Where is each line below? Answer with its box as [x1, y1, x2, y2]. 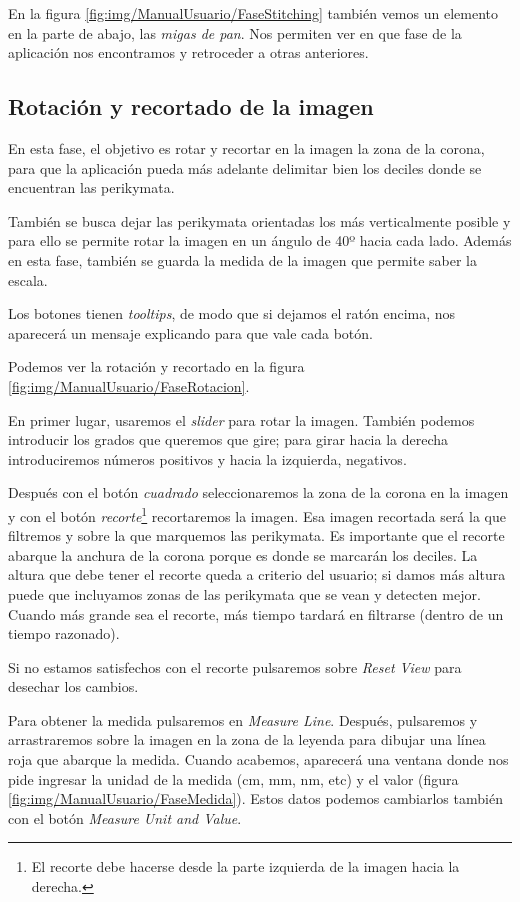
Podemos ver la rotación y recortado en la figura [8, 356, 305, 377]
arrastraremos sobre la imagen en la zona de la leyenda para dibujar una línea [8, 729, 486, 750]
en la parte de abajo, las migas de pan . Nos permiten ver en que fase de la [8, 22, 462, 43]
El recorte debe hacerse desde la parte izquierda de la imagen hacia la [31, 856, 460, 877]
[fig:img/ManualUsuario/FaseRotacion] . [8, 375, 250, 396]
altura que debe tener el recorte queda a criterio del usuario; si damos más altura [8, 564, 506, 585]
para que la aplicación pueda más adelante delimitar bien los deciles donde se [8, 157, 482, 178]
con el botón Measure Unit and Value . [8, 807, 242, 828]
